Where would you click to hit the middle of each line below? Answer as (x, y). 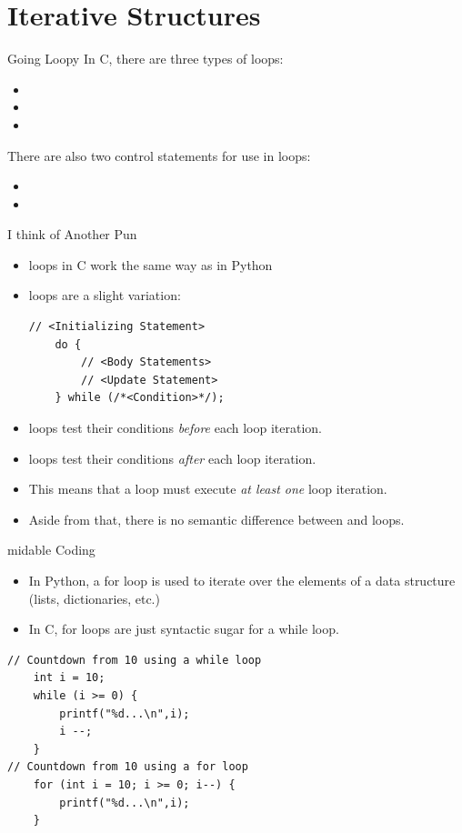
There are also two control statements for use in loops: (159, 155)
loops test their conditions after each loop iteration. (172, 458)
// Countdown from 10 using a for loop (128, 767)
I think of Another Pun (72, 234)
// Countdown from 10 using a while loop (135, 660)
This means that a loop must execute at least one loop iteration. (208, 489)
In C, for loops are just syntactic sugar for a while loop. (184, 629)
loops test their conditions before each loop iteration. (175, 428)
